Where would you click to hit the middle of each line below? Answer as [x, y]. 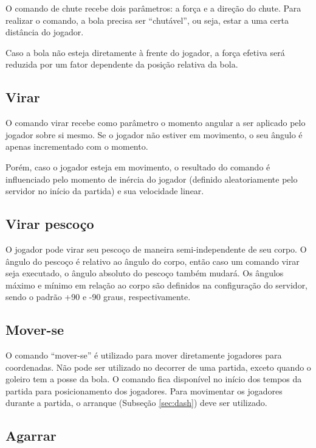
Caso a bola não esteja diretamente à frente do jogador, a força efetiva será [145, 52]
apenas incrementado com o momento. [77, 146]
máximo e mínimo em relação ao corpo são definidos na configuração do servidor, [157, 285]
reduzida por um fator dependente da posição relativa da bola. [122, 64]
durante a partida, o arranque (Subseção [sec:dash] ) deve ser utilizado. [136, 403]
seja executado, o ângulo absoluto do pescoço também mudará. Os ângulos [145, 273]
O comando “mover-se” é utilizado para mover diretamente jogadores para [144, 355]
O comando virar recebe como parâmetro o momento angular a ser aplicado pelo [156, 123]
